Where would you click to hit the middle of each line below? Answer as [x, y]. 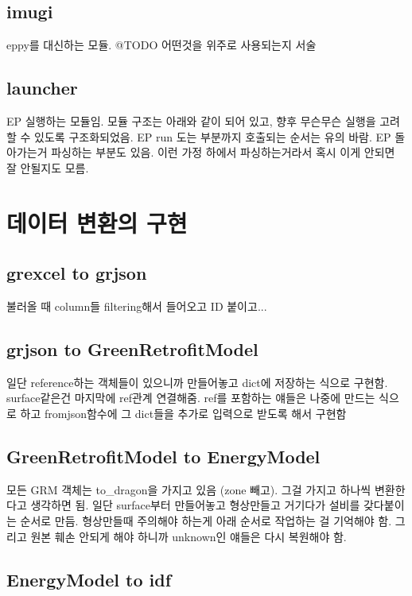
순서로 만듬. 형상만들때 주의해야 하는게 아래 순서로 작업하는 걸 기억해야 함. [206, 520]
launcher [42, 88]
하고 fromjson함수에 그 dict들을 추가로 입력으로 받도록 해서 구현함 [183, 413]
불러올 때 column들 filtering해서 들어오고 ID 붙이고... [137, 306]
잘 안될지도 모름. [48, 167]
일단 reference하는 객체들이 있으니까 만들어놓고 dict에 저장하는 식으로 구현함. [197, 382]
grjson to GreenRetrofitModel [132, 348]
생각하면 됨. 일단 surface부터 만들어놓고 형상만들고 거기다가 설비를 [195, 505]
